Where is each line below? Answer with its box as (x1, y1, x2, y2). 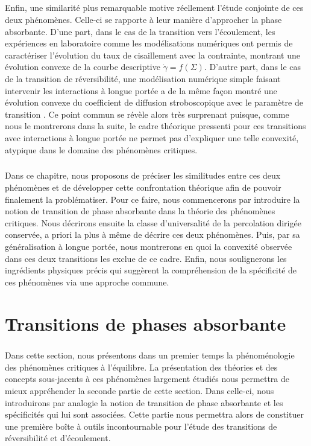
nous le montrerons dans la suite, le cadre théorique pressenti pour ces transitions (5, 119, 306, 132)
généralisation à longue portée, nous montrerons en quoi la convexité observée (5, 240, 292, 253)
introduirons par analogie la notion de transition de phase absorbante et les (5, 396, 283, 409)
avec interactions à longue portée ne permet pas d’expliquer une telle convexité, (5, 131, 299, 144)
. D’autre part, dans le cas (204, 60, 301, 73)
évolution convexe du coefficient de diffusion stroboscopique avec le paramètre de (5, 96, 303, 109)
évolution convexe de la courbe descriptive (5, 60, 160, 73)
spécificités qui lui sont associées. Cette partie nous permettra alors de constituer (5, 408, 304, 421)
